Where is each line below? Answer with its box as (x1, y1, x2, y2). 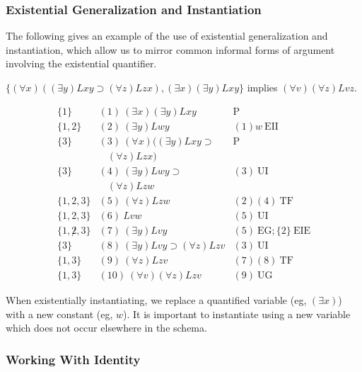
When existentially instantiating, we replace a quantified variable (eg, (6, 292, 307, 307)
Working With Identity (6, 350, 141, 368)
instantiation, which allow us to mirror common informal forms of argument (6, 42, 335, 57)
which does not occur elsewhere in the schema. (6, 320, 207, 335)
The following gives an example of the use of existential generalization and (6, 28, 328, 43)
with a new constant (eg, (6, 306, 113, 321)
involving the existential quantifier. (6, 56, 157, 71)
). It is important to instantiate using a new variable (123, 306, 351, 321)
